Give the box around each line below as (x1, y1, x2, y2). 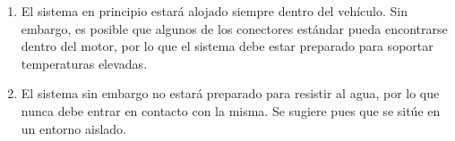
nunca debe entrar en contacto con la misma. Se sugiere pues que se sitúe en (21, 101, 441, 120)
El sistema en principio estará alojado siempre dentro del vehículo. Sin (21, 2, 408, 20)
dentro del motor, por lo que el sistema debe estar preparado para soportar (21, 37, 434, 55)
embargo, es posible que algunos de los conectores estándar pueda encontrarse (21, 19, 448, 37)
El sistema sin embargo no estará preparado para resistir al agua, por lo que (21, 84, 440, 103)
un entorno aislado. (21, 119, 126, 137)
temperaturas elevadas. (21, 54, 148, 72)
